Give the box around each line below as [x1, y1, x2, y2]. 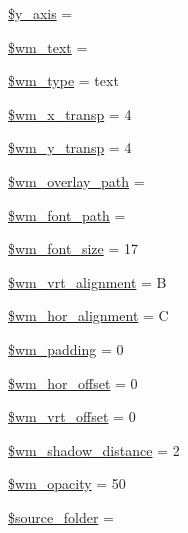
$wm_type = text [8, 70, 119, 91]
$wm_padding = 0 [8, 338, 124, 359]
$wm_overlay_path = [8, 170, 145, 191]
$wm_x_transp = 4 [8, 103, 132, 124]
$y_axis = [8, 3, 73, 23]
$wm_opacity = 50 [8, 473, 126, 494]
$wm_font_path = [8, 204, 126, 225]
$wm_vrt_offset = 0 [8, 406, 136, 427]
